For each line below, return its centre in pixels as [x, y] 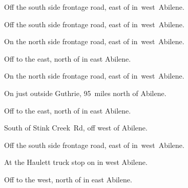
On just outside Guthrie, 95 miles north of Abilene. [85, 93]
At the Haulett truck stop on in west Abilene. [76, 162]
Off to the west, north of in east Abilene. [68, 179]
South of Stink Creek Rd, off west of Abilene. [76, 128]
